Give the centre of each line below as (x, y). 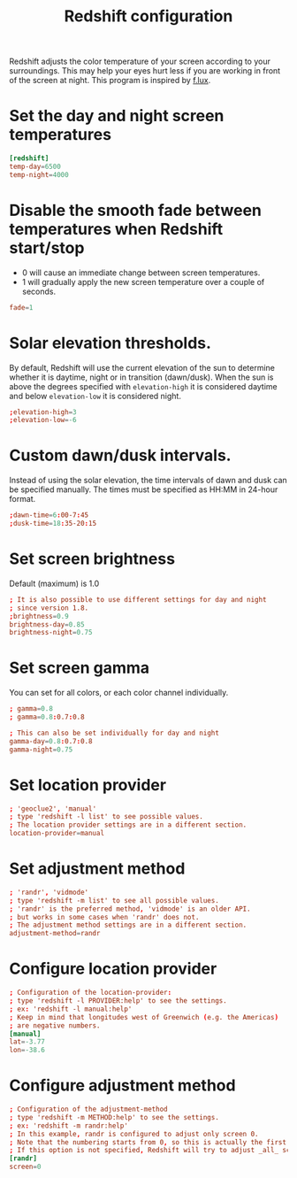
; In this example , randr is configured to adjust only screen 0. (134, 1134)
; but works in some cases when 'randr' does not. (104, 917)
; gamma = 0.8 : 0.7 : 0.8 (47, 717)
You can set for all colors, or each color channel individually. (119, 693)
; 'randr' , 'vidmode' (49, 892)
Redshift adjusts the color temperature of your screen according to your (140, 62)
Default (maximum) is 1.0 (54, 583)
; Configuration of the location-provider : (91, 993)
